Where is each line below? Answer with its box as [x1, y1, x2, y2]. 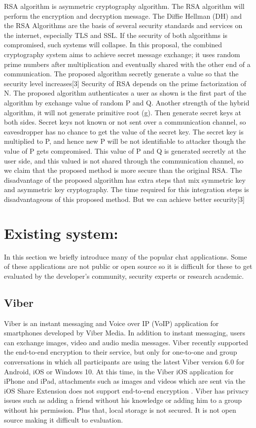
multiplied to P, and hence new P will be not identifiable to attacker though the [4, 136, 246, 146]
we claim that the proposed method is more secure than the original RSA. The [4, 165, 242, 175]
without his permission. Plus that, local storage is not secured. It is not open [4, 404, 236, 415]
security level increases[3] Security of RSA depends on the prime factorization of [4, 78, 247, 88]
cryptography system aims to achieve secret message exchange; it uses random [4, 49, 240, 59]
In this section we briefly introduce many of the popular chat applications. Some [4, 251, 247, 262]
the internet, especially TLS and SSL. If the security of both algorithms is [4, 30, 228, 40]
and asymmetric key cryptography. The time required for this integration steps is [4, 184, 249, 195]
